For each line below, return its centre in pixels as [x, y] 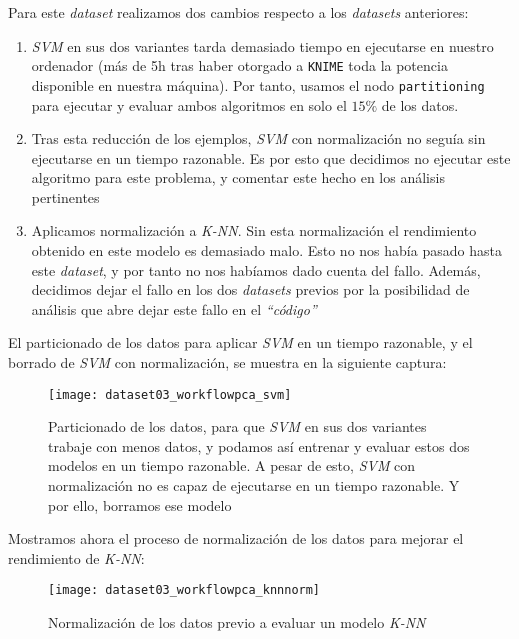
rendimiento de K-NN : [76, 557]
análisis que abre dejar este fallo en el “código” [174, 308]
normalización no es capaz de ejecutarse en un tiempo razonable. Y [254, 485]
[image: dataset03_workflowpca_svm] [170, 394]
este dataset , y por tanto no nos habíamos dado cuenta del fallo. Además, [256, 269]
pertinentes [65, 196]
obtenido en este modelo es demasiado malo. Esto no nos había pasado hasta [266, 250]
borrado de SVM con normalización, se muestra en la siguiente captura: [227, 362]
